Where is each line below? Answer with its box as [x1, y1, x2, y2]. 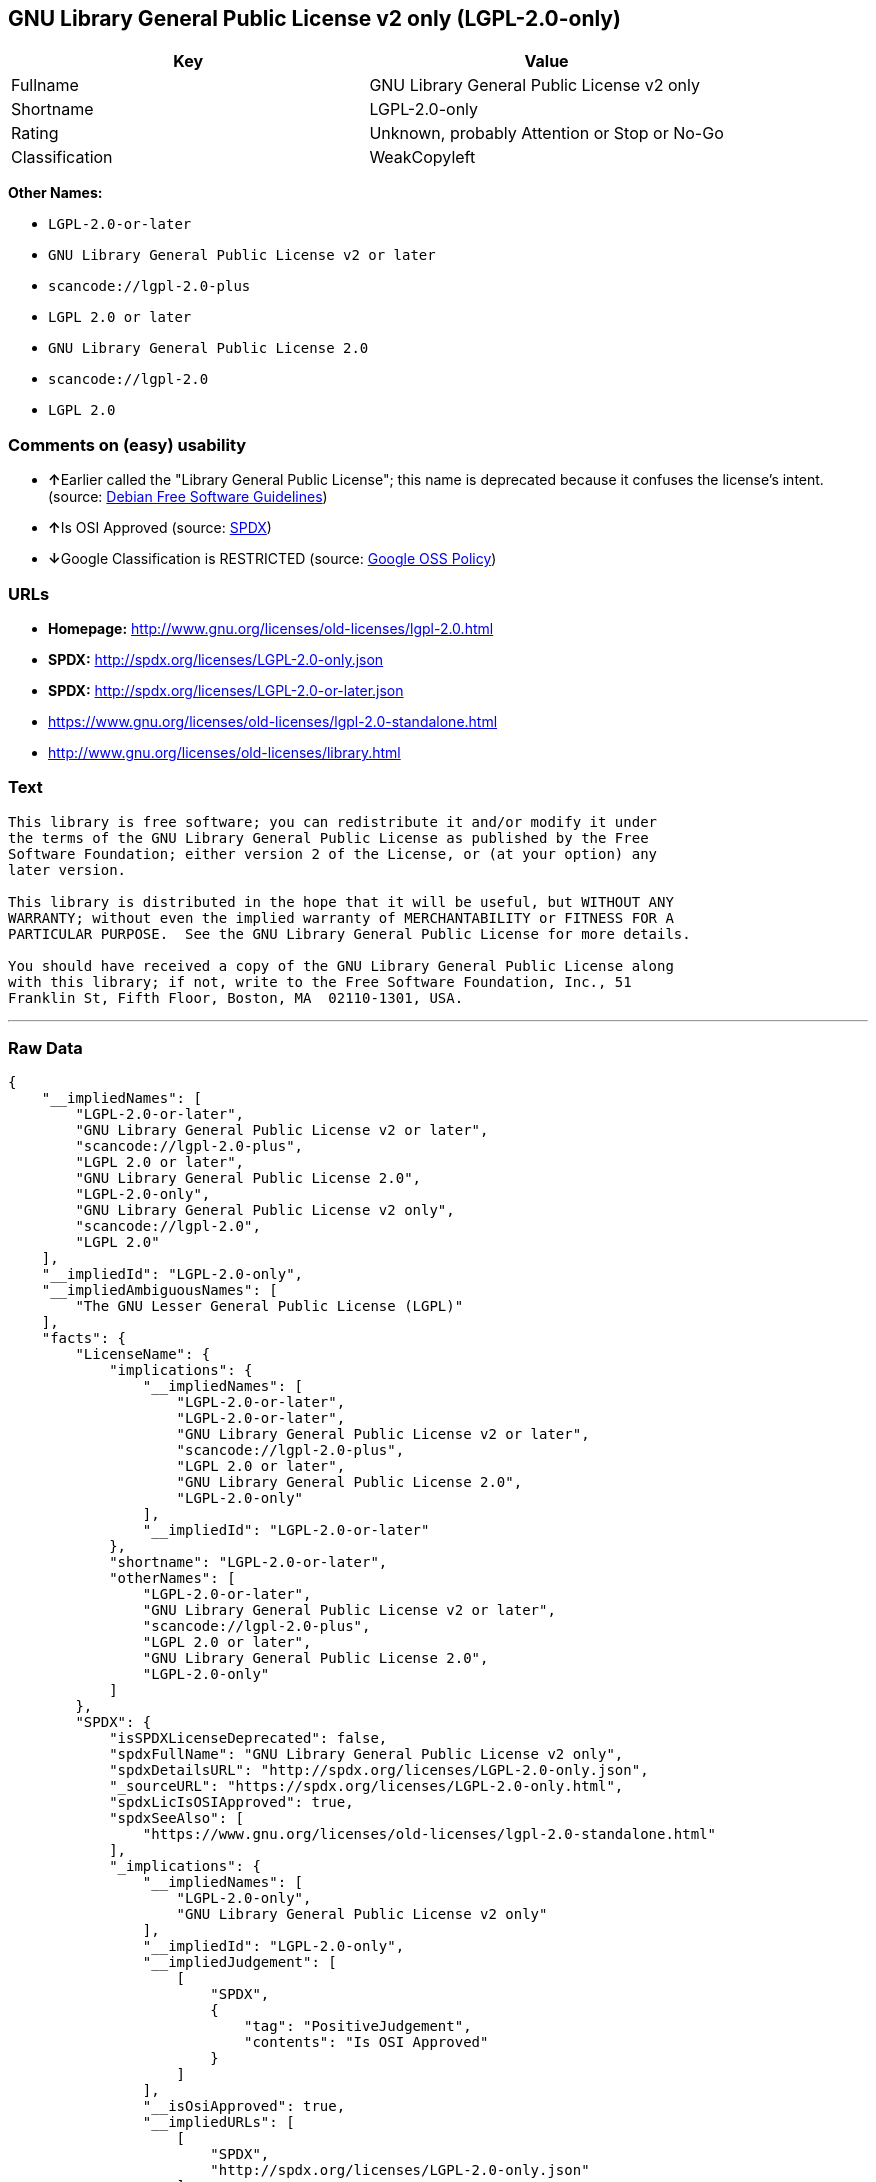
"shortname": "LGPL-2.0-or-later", [109, 1554, 388, 1571]
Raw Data [8, 1038, 83, 1059]
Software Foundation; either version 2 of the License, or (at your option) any [8, 845, 658, 862]
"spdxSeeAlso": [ [109, 1810, 245, 1827]
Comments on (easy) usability [8, 434, 247, 455]
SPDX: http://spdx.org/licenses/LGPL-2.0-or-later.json [48, 681, 404, 699]
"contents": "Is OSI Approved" [244, 2034, 489, 2051]
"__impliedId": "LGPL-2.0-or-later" [142, 1522, 430, 1539]
